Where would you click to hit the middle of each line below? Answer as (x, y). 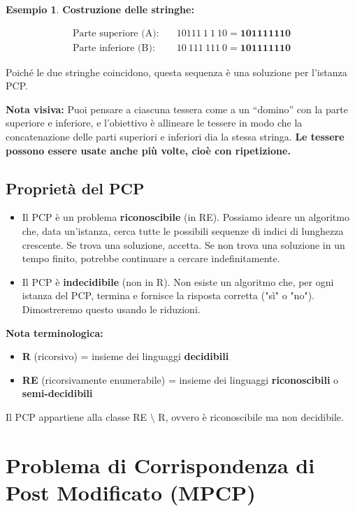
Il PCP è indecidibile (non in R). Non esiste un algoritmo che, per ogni (178, 281)
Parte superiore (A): (116, 33)
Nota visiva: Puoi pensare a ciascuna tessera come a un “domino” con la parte (177, 109)
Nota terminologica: (55, 332)
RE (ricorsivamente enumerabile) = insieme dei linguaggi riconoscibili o (180, 379)
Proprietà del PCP (75, 188)
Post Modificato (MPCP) (131, 492)
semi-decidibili (57, 393)
